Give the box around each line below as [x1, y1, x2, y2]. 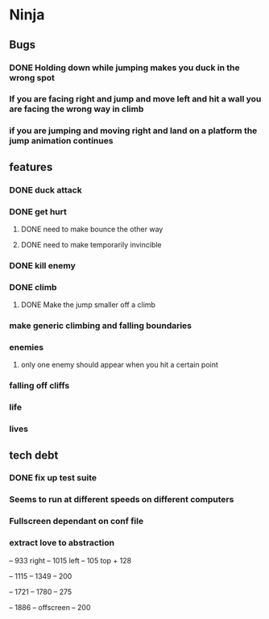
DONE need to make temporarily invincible [20, 239, 162, 249]
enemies [9, 342, 43, 353]
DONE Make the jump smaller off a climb [20, 300, 156, 309]
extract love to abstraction [9, 538, 115, 549]
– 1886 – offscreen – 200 [9, 602, 91, 612]
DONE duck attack [9, 184, 83, 195]
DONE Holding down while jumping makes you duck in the [9, 62, 240, 73]
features [9, 160, 53, 174]
